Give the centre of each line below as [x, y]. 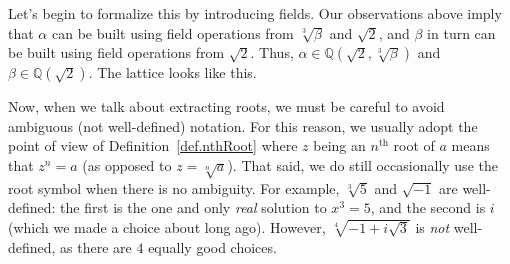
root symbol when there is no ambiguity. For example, [174, 187]
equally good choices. [212, 246]
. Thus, [272, 52]
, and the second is [428, 207]
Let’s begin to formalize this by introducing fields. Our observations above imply [255, 13]
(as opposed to [127, 164]
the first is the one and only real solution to [193, 207]
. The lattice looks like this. [172, 72]
